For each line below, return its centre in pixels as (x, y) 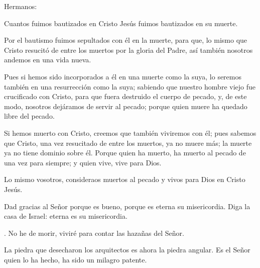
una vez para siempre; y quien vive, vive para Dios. (83, 162)
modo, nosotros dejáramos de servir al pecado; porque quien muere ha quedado (126, 106)
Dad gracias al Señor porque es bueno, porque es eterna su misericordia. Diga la (127, 206)
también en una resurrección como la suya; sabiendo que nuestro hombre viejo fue (130, 86)
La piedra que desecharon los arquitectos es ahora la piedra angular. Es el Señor (127, 250)
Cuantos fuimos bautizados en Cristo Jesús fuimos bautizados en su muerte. (121, 23)
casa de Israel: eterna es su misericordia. (66, 216)
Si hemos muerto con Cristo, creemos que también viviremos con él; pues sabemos (130, 132)
